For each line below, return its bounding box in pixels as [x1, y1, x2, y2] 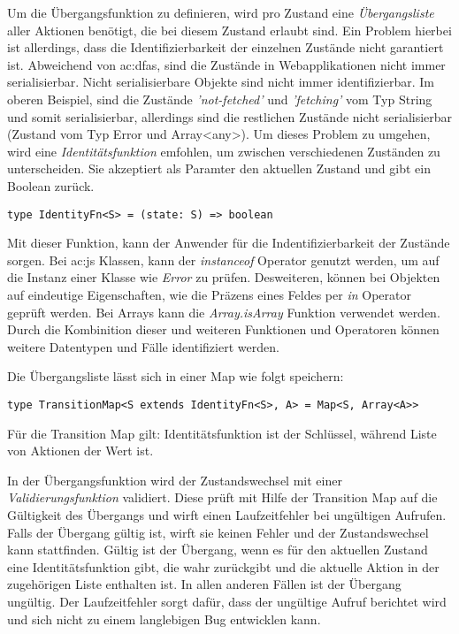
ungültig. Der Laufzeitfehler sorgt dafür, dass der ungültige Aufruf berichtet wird [7, 592, 447, 610]
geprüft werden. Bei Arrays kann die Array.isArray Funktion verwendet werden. [7, 302, 440, 321]
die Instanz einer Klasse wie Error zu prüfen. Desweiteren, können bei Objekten [7, 268, 440, 286]
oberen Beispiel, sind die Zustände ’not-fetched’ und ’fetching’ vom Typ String [7, 89, 432, 108]
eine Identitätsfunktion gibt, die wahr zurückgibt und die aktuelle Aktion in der [7, 557, 440, 576]
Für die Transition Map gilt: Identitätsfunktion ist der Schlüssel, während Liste [7, 424, 437, 442]
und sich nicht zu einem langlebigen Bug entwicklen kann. [7, 609, 321, 628]
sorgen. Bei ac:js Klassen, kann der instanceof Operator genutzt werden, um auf [7, 250, 440, 269]
